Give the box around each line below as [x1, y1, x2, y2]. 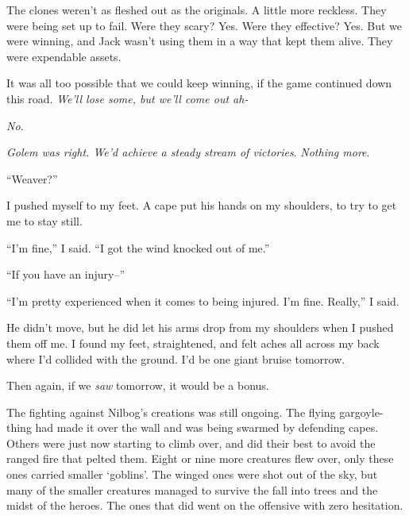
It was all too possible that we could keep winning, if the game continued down [6, 75, 392, 91]
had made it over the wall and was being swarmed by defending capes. [35, 419, 379, 436]
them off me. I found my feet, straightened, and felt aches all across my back [6, 334, 380, 351]
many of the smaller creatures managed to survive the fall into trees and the [6, 481, 378, 498]
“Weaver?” [6, 170, 58, 187]
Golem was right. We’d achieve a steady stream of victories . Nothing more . [6, 144, 370, 160]
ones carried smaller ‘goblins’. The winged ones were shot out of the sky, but [6, 466, 378, 483]
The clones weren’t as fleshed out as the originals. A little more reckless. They [6, 2, 387, 17]
